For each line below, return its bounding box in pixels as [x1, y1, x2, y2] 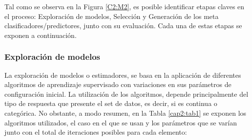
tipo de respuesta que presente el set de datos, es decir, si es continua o [4, 98, 217, 108]
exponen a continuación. [4, 30, 77, 40]
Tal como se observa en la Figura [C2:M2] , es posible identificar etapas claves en [4, 1, 245, 11]
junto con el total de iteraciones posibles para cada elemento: [4, 127, 187, 137]
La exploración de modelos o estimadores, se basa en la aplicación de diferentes [4, 70, 241, 80]
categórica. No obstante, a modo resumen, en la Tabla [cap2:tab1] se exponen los [4, 107, 247, 118]
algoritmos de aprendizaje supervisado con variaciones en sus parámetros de [4, 79, 231, 89]
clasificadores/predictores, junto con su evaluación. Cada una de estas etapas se [4, 20, 242, 31]
